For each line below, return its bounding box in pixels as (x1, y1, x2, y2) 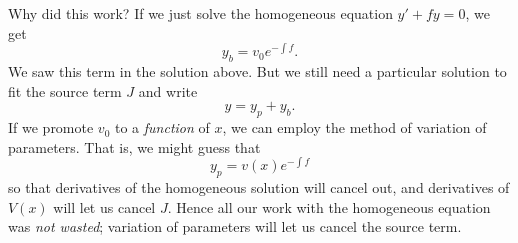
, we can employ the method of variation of (222, 117, 487, 138)
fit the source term (8, 80, 122, 101)
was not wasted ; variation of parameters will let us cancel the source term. (8, 216, 462, 237)
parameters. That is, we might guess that (8, 136, 261, 157)
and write (138, 80, 198, 101)
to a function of (115, 117, 210, 138)
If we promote (8, 117, 94, 138)
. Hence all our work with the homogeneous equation (167, 196, 491, 217)
